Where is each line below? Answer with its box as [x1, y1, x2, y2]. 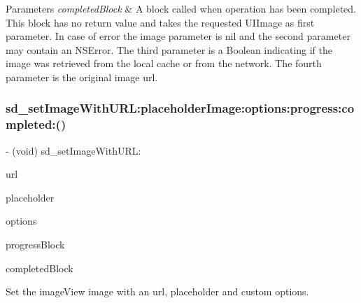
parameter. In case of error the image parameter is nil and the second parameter [6, 29, 351, 43]
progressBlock [6, 237, 65, 252]
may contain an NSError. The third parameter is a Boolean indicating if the [6, 42, 333, 57]
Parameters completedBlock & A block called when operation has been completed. [6, 1, 356, 15]
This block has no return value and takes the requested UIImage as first [6, 15, 315, 29]
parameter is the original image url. [6, 69, 158, 84]
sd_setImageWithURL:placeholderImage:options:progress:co [6, 99, 355, 117]
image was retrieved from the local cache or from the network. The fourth [6, 56, 322, 71]
